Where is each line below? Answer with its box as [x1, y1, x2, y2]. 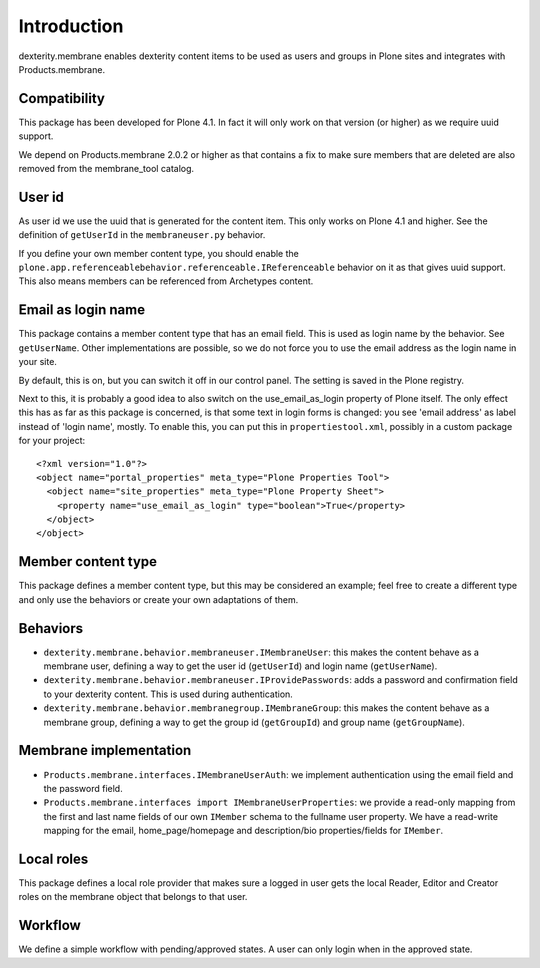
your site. [18, 356, 57, 368]
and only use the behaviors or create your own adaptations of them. [18, 593, 299, 605]
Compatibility [18, 90, 105, 107]
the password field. [43, 782, 124, 794]
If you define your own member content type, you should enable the [18, 247, 299, 259]
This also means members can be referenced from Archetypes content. [18, 275, 314, 287]
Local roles [18, 850, 89, 867]
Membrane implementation [18, 742, 192, 759]
